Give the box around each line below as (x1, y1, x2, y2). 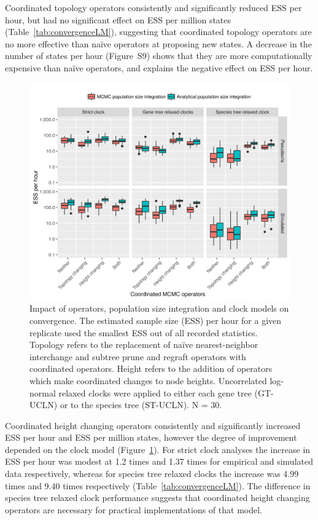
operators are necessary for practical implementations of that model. (5, 503, 262, 516)
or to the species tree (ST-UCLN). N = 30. (60, 398, 222, 411)
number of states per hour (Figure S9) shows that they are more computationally (5, 49, 312, 62)
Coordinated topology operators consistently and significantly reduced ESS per (5, 1, 302, 14)
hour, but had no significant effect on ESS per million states (5, 13, 231, 26)
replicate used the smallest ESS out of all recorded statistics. (29, 326, 258, 339)
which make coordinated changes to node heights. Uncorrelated (29, 374, 267, 387)
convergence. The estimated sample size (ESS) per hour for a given (29, 313, 282, 326)
